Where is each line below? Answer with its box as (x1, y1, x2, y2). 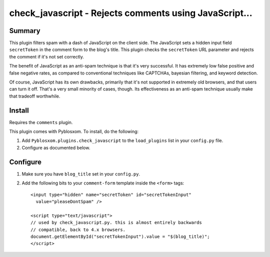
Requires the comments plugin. (9, 119, 73, 125)
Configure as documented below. (21, 144, 90, 150)
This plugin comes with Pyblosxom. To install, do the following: (9, 128, 139, 134)
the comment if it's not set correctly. (9, 53, 84, 59)
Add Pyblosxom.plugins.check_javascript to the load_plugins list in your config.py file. (21, 137, 223, 143)
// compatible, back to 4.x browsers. (30, 226, 126, 232)
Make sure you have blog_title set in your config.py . (21, 170, 140, 177)
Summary (9, 26, 40, 35)
